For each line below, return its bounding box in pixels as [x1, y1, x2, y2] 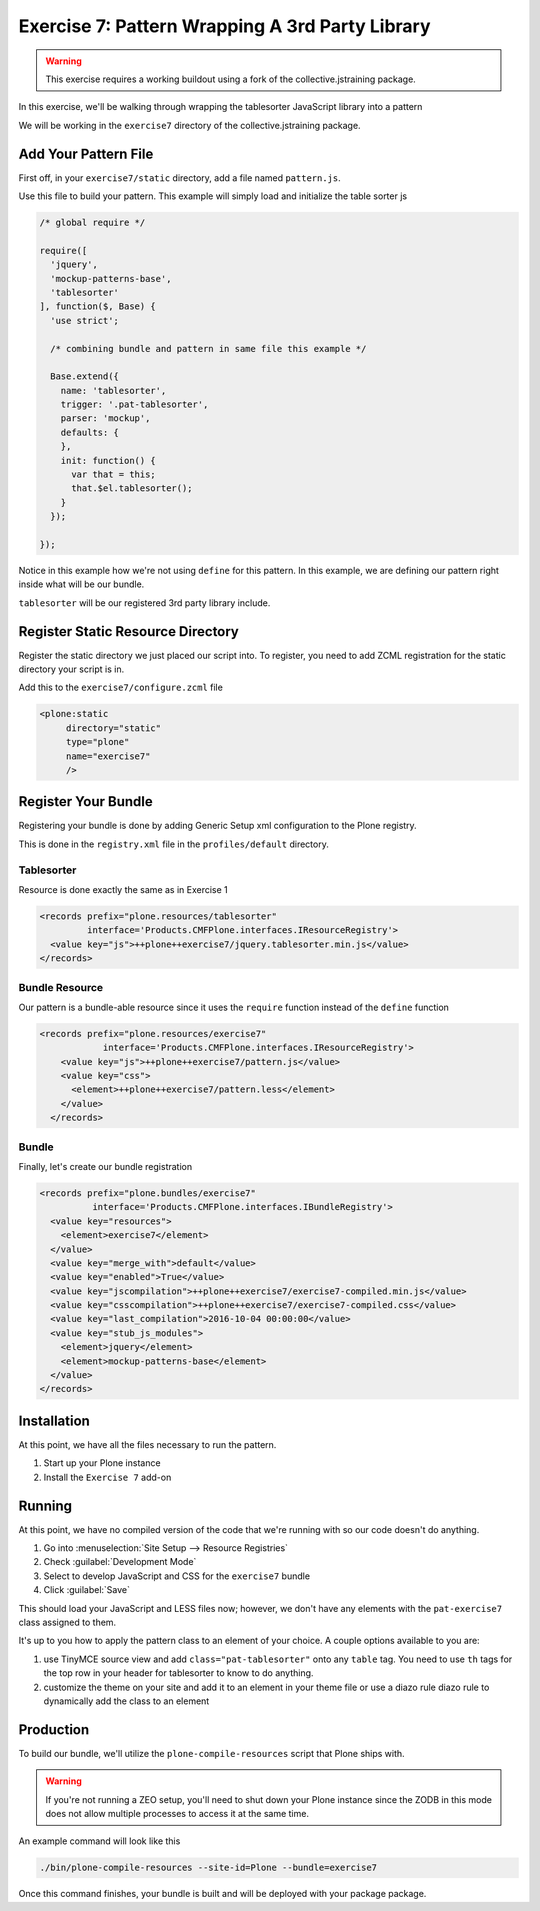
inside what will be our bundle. [18, 578, 145, 590]
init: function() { [60, 455, 157, 466]
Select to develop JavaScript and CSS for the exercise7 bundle [43, 1570, 310, 1582]
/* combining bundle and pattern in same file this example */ [50, 343, 367, 354]
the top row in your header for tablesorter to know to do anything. [43, 1667, 314, 1679]
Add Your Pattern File [18, 145, 154, 162]
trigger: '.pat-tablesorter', [60, 399, 209, 410]
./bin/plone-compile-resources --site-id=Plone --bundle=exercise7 [39, 1862, 378, 1874]
